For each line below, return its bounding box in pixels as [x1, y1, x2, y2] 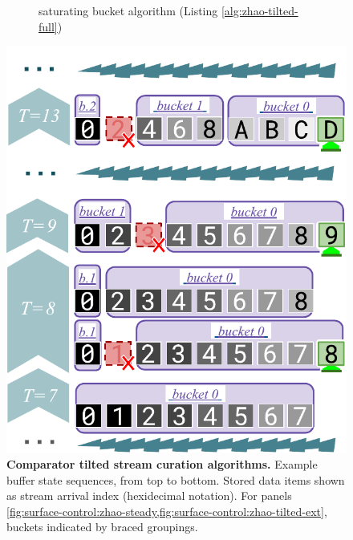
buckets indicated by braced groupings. [6, 518, 198, 535]
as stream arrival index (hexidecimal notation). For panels [6, 487, 292, 504]
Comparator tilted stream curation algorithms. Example [6, 455, 318, 472]
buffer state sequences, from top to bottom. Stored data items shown [6, 471, 345, 488]
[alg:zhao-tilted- [221, 2, 298, 18]
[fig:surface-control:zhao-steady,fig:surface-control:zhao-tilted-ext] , [6, 502, 327, 519]
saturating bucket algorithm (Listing [39, 2, 218, 18]
